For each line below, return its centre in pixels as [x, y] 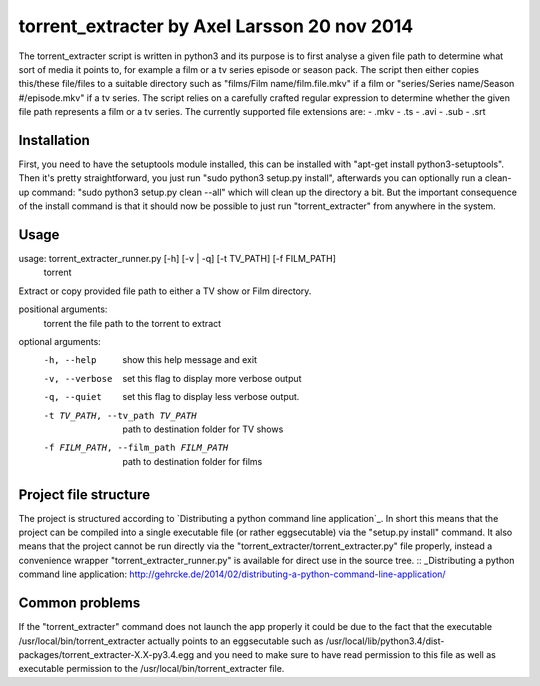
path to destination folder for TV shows [203, 429]
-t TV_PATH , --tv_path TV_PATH [120, 415]
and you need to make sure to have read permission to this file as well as [346, 654]
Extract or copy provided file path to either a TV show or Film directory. [165, 291]
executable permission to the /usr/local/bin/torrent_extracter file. [151, 669]
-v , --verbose [78, 378]
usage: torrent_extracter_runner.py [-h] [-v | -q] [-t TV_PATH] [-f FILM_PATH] [177, 259]
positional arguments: [63, 309]
